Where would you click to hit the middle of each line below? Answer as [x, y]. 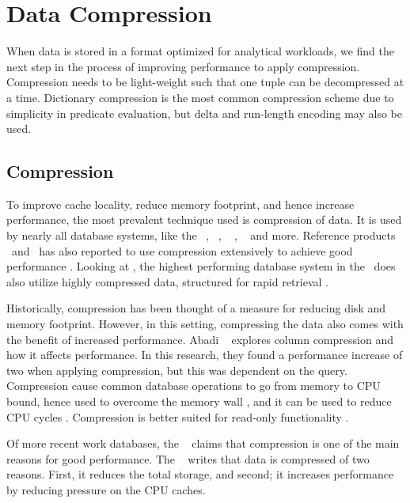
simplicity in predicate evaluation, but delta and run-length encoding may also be [204, 113]
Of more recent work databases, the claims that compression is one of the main [203, 443]
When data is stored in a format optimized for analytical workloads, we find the [201, 51]
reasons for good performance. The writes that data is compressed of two [188, 458]
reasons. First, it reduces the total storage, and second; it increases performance [200, 474]
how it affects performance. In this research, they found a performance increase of [205, 355]
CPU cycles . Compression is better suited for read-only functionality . [178, 416]
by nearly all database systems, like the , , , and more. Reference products [201, 235]
